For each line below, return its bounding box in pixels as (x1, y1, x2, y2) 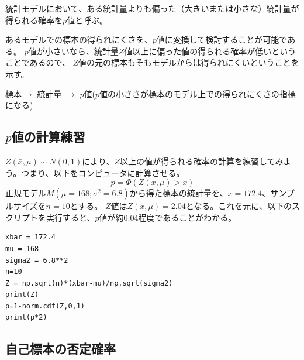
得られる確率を (5, 13, 63, 26)
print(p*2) (5, 313, 47, 322)
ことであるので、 (5, 56, 70, 68)
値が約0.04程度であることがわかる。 (99, 211, 237, 223)
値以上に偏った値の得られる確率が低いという (124, 44, 296, 57)
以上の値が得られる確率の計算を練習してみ (120, 155, 284, 167)
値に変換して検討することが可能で (156, 33, 288, 46)
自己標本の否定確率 (5, 340, 116, 358)
